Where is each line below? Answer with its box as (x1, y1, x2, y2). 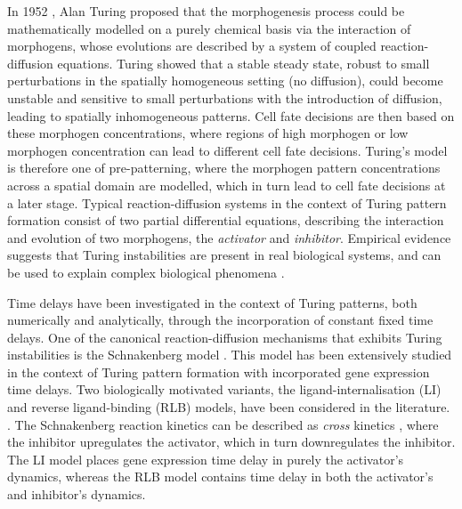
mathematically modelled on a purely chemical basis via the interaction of (7, 19, 411, 37)
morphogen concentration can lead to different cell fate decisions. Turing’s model (7, 141, 448, 159)
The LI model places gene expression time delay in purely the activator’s (7, 449, 404, 468)
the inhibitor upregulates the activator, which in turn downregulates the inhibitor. (7, 432, 456, 451)
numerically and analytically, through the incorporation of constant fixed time (7, 311, 434, 329)
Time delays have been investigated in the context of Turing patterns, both (7, 293, 417, 311)
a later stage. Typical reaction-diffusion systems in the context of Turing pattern (7, 193, 447, 212)
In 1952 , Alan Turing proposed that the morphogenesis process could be (7, 2, 405, 20)
